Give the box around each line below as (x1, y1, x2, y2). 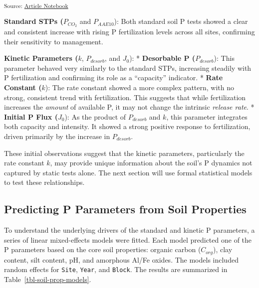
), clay (213, 244, 233, 255)
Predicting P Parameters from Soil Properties (4, 201, 247, 217)
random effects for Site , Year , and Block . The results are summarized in (4, 264, 228, 275)
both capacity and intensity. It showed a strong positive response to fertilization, (4, 121, 251, 132)
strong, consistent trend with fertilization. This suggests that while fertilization (4, 92, 246, 102)
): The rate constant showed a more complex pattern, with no (45, 82, 234, 92)
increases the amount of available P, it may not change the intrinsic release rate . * (4, 102, 255, 112)
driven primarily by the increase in (4, 131, 110, 141)
